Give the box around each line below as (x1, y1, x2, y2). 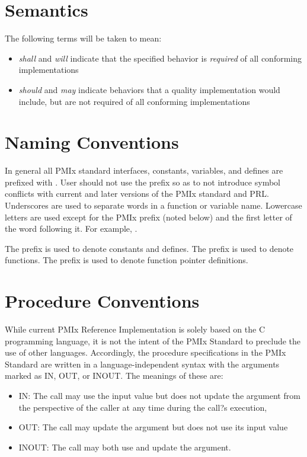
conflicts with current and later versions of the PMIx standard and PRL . (5, 187, 269, 200)
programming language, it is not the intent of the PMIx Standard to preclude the (5, 334, 301, 347)
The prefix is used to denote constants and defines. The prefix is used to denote (5, 242, 294, 254)
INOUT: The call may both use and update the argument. (18, 440, 231, 453)
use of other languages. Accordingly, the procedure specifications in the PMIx (5, 346, 286, 359)
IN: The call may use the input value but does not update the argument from (18, 389, 300, 402)
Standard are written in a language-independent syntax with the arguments (5, 357, 280, 370)
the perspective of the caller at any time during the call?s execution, (18, 401, 267, 413)
